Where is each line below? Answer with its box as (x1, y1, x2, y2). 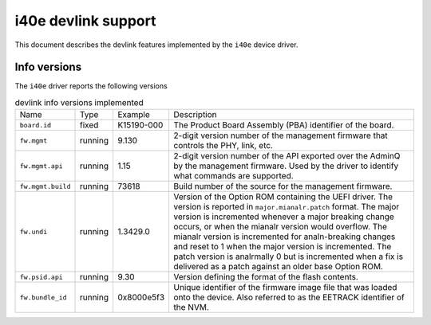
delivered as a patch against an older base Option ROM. (173, 261, 383, 272)
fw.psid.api (19, 272, 63, 281)
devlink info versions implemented (14, 97, 144, 108)
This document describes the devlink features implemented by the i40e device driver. (14, 40, 299, 49)
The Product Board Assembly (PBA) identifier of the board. (173, 119, 394, 131)
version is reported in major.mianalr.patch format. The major (173, 202, 400, 213)
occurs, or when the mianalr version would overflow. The (173, 221, 387, 233)
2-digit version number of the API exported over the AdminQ (173, 151, 401, 162)
